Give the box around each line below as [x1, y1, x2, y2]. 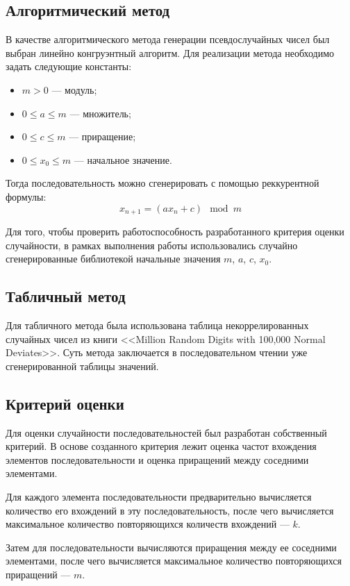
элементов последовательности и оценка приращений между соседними [6, 452, 309, 467]
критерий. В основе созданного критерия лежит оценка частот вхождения [6, 439, 317, 453]
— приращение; [69, 129, 136, 144]
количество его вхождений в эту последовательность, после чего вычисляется [6, 503, 334, 517]
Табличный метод [6, 285, 126, 307]
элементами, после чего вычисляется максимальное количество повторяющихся [6, 553, 342, 568]
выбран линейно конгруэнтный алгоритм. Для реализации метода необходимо [6, 45, 335, 60]
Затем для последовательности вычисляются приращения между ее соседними [6, 539, 337, 554]
